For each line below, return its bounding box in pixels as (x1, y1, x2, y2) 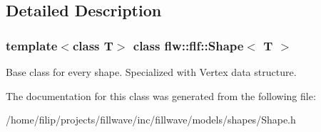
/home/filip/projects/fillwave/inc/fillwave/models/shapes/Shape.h (6, 112, 296, 127)
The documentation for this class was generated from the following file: (6, 88, 316, 103)
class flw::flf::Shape (133, 36, 244, 54)
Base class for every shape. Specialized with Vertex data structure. (6, 65, 297, 79)
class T (72, 36, 113, 54)
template (6, 36, 58, 54)
